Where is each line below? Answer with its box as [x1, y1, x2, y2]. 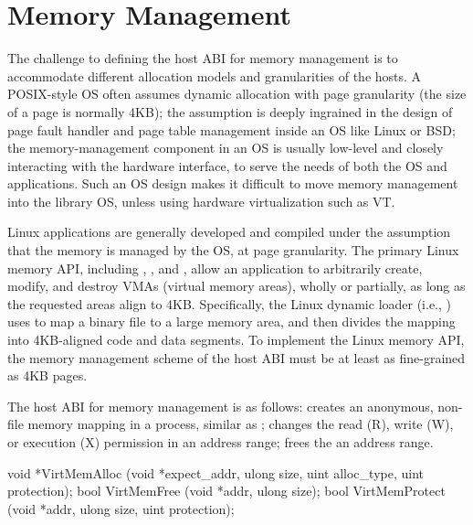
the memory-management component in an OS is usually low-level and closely [7, 138, 444, 157]
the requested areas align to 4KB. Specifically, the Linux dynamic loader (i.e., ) [7, 294, 452, 313]
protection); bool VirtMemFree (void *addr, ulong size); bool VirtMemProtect [7, 481, 446, 500]
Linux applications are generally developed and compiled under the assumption [7, 222, 451, 241]
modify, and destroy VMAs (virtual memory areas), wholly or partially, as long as [7, 276, 466, 295]
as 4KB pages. [7, 366, 88, 385]
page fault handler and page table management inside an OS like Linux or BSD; [7, 120, 456, 139]
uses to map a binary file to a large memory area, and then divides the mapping [7, 312, 456, 331]
